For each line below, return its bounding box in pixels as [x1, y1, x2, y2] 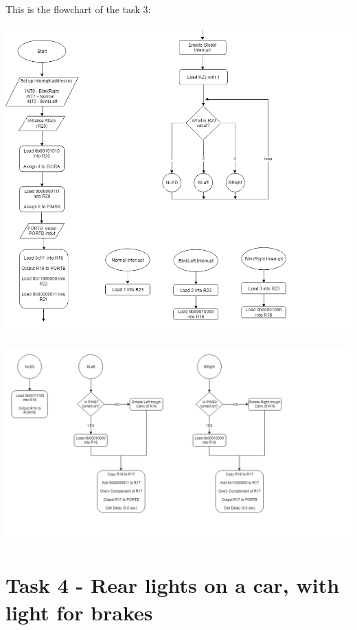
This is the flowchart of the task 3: [5, 2, 151, 16]
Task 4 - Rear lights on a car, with [5, 571, 340, 599]
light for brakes [5, 598, 153, 626]
